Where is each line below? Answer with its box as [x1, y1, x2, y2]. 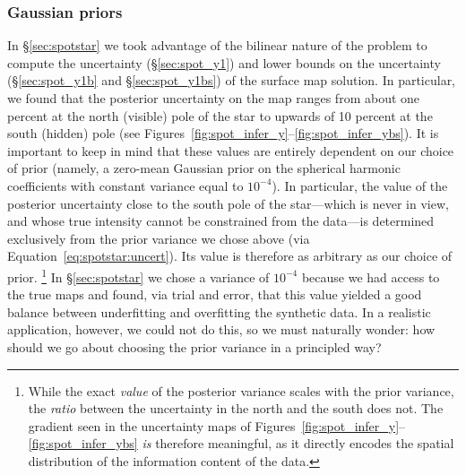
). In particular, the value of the [272, 176, 448, 194]
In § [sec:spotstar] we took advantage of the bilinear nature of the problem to [7, 36, 427, 55]
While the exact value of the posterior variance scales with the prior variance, [28, 381, 454, 400]
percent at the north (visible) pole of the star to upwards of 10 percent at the [7, 106, 433, 125]
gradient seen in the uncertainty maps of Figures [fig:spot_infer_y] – [28, 416, 406, 435]
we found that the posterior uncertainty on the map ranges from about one [7, 89, 420, 107]
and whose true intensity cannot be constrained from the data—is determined [7, 212, 435, 230]
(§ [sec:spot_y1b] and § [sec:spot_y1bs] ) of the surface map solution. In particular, [7, 71, 456, 90]
